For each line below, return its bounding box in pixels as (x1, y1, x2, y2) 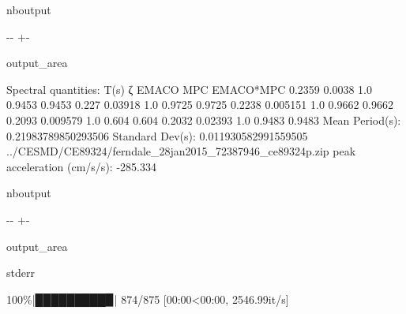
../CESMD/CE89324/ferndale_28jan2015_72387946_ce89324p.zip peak (6, 143, 356, 159)
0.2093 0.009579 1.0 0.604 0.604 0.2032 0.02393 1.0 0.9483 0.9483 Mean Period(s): (6, 111, 401, 128)
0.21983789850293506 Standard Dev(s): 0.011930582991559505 (6, 127, 308, 144)
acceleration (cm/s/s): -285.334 (6, 158, 156, 174)
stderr (6, 264, 35, 281)
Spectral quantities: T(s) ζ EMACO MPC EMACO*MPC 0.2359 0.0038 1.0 (6, 80, 372, 97)
